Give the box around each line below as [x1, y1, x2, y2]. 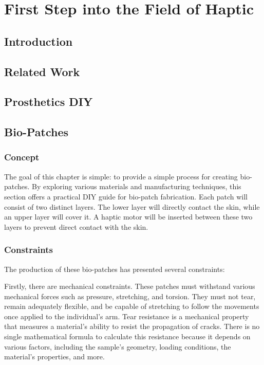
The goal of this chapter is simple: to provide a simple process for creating [4, 171, 238, 181]
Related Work [4, 63, 80, 79]
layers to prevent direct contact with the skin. [4, 221, 148, 232]
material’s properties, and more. [4, 351, 105, 362]
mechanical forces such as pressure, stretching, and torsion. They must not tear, [4, 290, 256, 301]
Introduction [4, 33, 73, 49]
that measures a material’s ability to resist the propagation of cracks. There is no [4, 321, 260, 332]
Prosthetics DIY [4, 94, 93, 109]
